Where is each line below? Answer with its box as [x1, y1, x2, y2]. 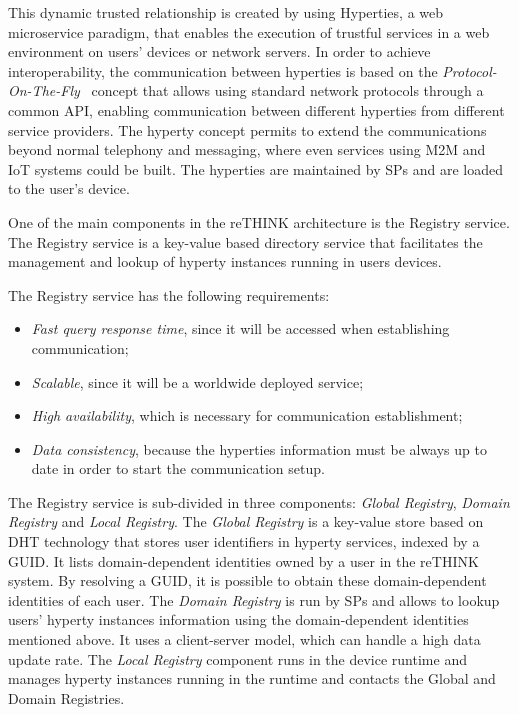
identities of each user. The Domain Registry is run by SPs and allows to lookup [8, 589, 500, 610]
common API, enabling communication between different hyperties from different [8, 99, 505, 120]
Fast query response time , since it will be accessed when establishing [31, 318, 450, 339]
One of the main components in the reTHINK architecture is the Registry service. [8, 211, 510, 232]
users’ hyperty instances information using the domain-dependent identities [8, 609, 469, 630]
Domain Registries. [8, 687, 125, 708]
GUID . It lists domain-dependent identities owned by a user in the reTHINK [8, 550, 479, 571]
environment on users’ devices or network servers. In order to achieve [8, 41, 431, 62]
